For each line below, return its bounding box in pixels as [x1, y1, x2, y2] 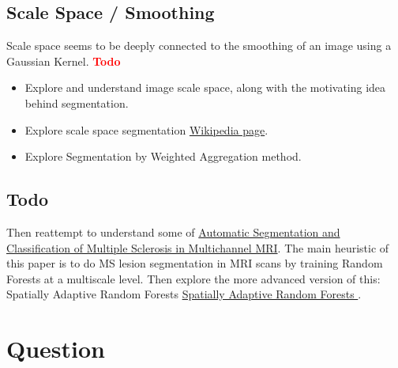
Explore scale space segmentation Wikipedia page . [24, 121, 268, 138]
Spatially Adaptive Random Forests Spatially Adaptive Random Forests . [6, 286, 362, 302]
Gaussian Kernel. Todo [6, 52, 121, 69]
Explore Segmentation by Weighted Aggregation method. [24, 148, 302, 165]
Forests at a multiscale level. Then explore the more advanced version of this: [6, 270, 381, 286]
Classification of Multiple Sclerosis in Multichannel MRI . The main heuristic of [6, 239, 389, 256]
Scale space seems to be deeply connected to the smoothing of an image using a [6, 37, 392, 54]
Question [6, 332, 105, 365]
